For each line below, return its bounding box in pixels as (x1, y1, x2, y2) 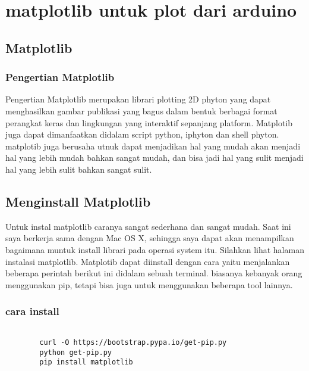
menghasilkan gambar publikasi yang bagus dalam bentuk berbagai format (5, 104, 278, 117)
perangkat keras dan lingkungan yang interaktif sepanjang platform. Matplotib (5, 116, 293, 129)
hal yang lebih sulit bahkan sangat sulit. (5, 163, 152, 175)
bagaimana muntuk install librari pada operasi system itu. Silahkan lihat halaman (5, 243, 304, 255)
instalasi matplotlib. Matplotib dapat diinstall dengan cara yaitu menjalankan (5, 255, 290, 267)
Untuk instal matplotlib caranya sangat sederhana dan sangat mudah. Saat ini (5, 220, 291, 232)
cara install (5, 304, 59, 319)
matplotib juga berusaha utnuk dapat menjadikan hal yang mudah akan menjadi (5, 139, 301, 152)
